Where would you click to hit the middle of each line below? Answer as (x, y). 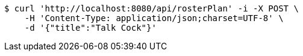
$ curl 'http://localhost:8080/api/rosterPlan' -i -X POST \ (151, 8)
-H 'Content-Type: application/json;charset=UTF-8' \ (154, 18)
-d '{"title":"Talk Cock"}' (90, 28)
